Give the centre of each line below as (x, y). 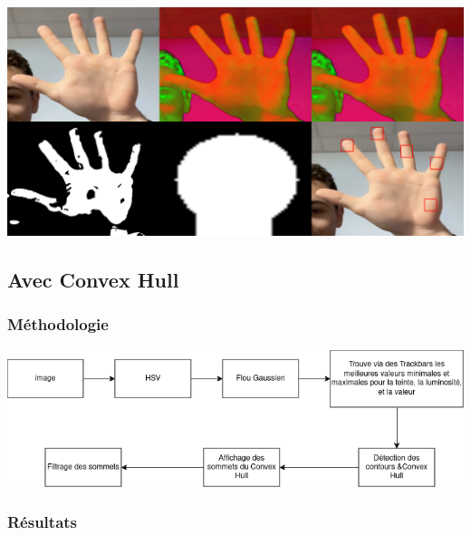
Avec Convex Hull (93, 279)
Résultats (43, 522)
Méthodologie (58, 324)
